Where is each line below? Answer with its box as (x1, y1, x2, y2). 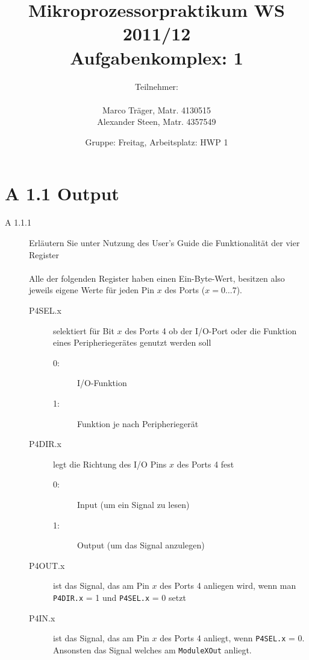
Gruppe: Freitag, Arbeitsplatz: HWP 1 (85, 135, 228, 148)
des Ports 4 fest (176, 457, 234, 470)
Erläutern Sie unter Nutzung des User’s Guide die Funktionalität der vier (29, 236, 300, 249)
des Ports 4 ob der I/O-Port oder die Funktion (125, 324, 297, 337)
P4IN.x (29, 611, 55, 624)
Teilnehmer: (135, 80, 178, 92)
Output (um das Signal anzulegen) (77, 539, 205, 551)
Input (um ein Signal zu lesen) (77, 498, 190, 510)
